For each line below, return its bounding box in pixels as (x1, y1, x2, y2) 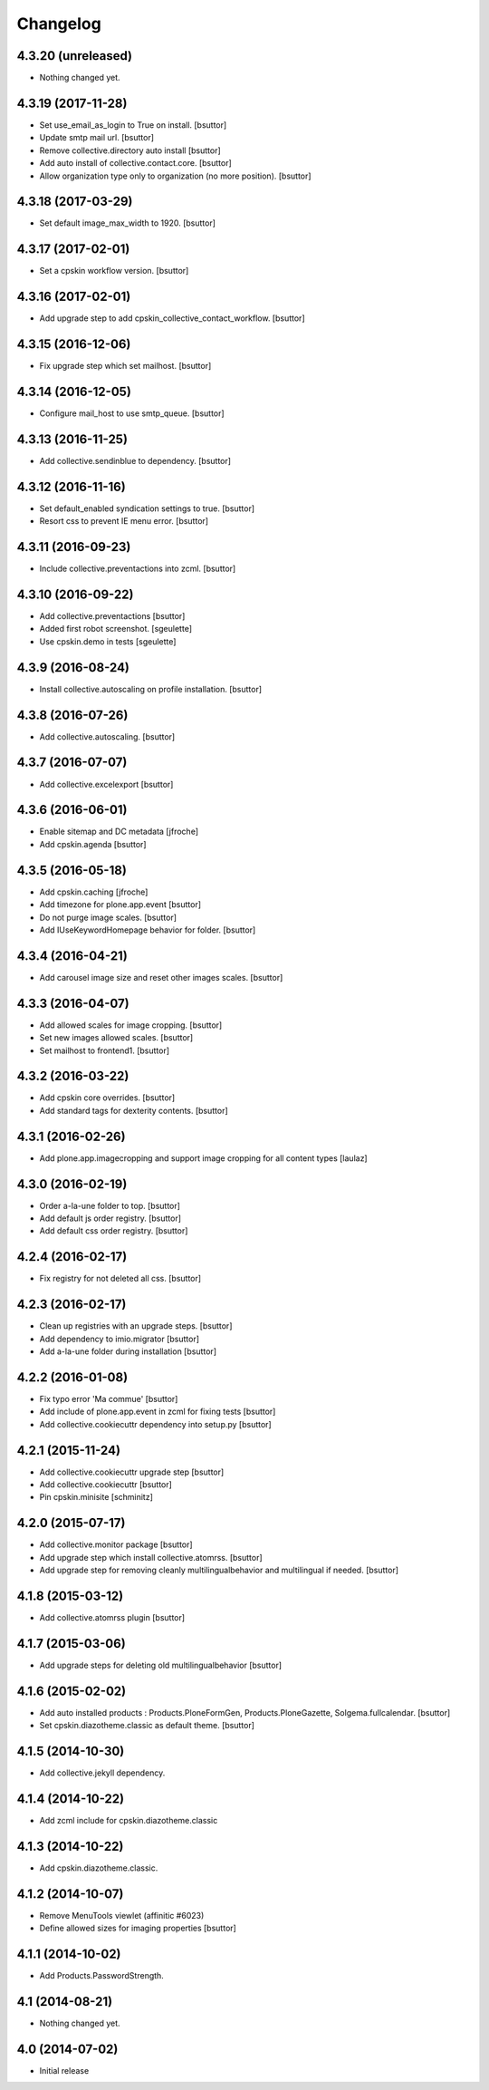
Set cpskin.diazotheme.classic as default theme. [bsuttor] (39, 1720, 255, 1731)
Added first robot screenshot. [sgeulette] (39, 624, 192, 634)
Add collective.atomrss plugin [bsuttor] (39, 1612, 186, 1622)
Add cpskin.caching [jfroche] (39, 886, 149, 897)
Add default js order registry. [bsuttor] (39, 1213, 181, 1224)
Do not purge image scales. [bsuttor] (39, 912, 177, 923)
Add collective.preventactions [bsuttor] (39, 611, 186, 622)
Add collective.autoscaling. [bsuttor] (39, 731, 176, 742)
